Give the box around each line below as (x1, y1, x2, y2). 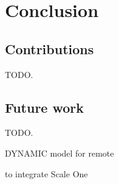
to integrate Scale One (5, 167, 88, 180)
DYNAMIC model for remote (5, 146, 114, 159)
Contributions (5, 39, 94, 58)
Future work (5, 97, 84, 116)
